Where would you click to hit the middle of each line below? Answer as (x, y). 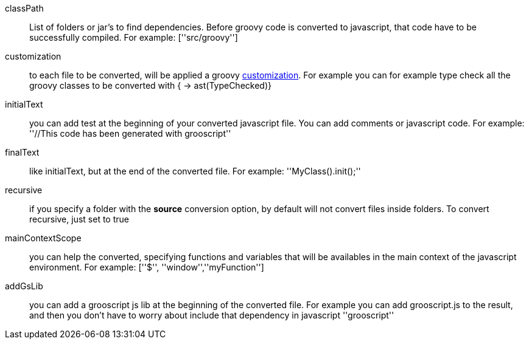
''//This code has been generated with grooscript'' (130, 133)
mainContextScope (43, 238)
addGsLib (24, 286)
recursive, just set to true (79, 219)
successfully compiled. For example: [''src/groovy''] (134, 37)
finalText (22, 152)
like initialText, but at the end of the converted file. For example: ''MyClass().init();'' (195, 171)
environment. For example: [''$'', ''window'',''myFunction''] (147, 267)
